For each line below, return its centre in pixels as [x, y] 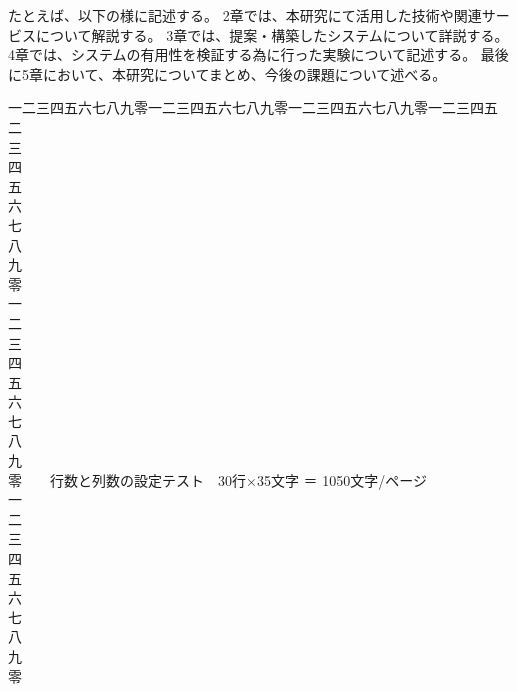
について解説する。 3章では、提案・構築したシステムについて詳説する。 [272, 34]
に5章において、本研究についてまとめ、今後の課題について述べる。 [227, 73]
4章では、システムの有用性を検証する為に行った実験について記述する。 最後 [258, 54]
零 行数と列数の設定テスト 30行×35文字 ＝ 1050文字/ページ [217, 479]
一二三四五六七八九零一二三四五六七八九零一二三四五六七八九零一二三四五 [253, 107]
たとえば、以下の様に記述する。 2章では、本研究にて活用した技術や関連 [245, 15]
